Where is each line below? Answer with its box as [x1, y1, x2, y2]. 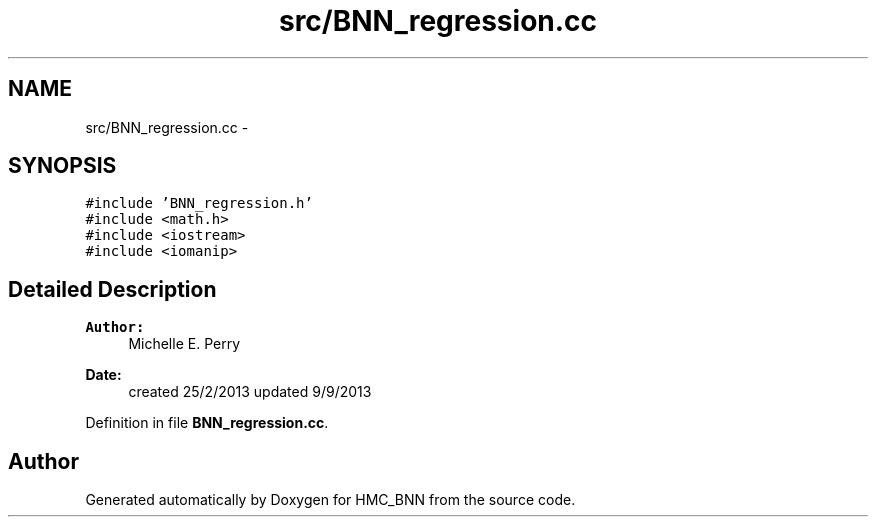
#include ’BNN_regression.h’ [85, 195, 313, 212]
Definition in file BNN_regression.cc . [85, 414, 329, 432]
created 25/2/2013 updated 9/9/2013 [128, 383, 372, 401]
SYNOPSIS [8, 153, 117, 179]
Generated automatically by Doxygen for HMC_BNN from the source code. [85, 491, 576, 509]
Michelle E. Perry [128, 335, 241, 353]
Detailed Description [8, 276, 217, 302]
